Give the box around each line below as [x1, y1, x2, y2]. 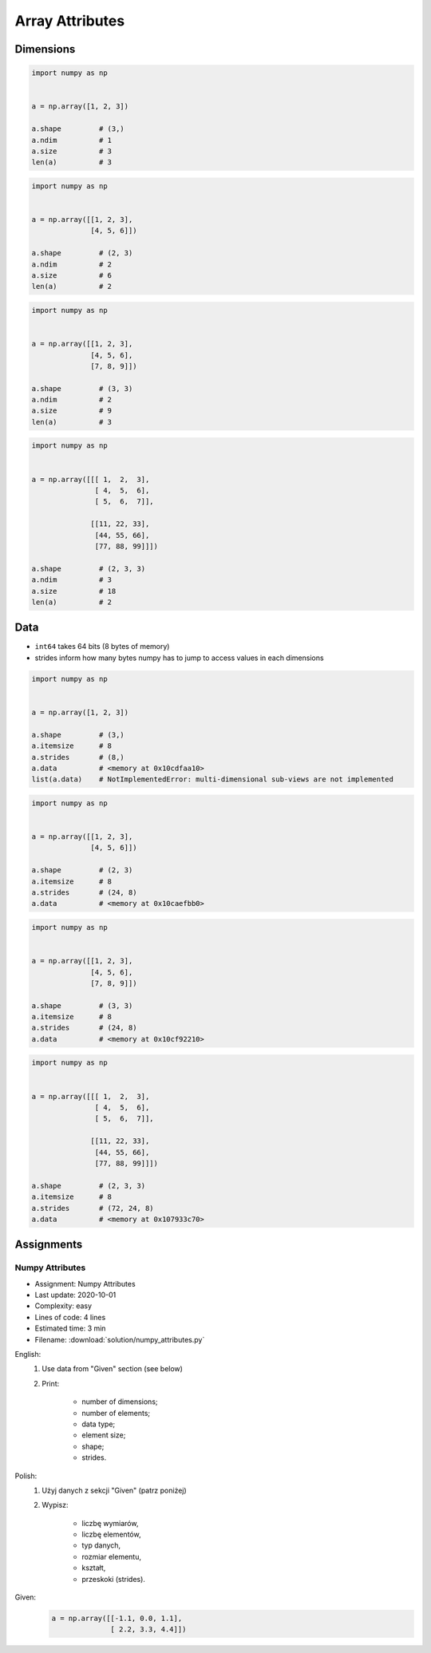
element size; [81, 1430, 126, 1440]
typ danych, [81, 1540, 121, 1550]
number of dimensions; [81, 1397, 158, 1406]
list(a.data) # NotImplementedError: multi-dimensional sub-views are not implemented [31, 775, 394, 784]
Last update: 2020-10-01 [34, 1290, 117, 1300]
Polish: [14, 1471, 38, 1481]
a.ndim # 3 [31, 575, 112, 584]
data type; [81, 1419, 116, 1429]
